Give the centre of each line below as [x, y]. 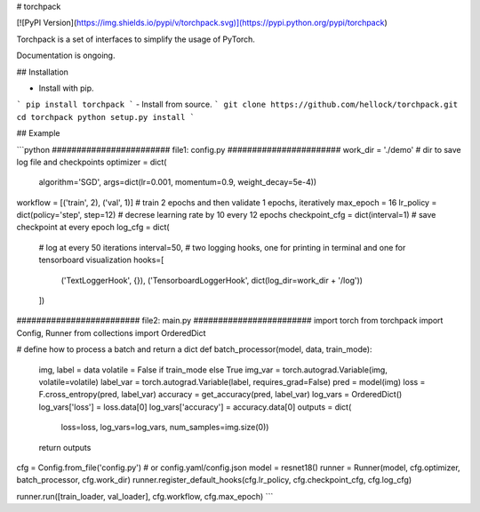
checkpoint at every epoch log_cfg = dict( [93, 228]
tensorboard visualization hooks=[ [101, 260]
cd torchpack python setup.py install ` [106, 117]
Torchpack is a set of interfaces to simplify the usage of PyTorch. [136, 39]
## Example [38, 133]
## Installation [42, 72]
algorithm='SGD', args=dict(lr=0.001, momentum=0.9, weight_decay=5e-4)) [178, 182]
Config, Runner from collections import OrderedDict [111, 332]
